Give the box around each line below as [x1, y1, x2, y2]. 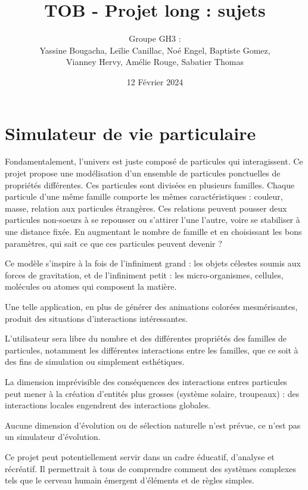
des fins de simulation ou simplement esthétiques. [5, 355, 185, 368]
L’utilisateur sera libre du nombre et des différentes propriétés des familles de [5, 332, 287, 345]
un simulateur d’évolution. [5, 430, 101, 443]
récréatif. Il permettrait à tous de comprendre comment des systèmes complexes [5, 462, 297, 475]
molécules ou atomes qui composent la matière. [5, 280, 177, 293]
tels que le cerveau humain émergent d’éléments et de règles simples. [5, 474, 254, 486]
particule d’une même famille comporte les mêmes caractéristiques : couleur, [5, 190, 283, 203]
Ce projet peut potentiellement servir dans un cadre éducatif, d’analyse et [5, 450, 275, 463]
